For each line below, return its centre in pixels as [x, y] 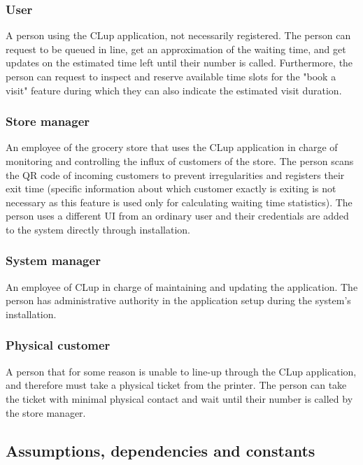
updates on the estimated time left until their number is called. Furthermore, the [179, 63]
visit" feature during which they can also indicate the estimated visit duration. [174, 90]
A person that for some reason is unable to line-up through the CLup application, [181, 371]
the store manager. [46, 412]
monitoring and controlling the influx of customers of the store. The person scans [180, 161]
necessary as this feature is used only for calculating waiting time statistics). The [179, 202]
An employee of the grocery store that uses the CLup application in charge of [172, 147]
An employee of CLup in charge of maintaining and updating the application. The [182, 286]
